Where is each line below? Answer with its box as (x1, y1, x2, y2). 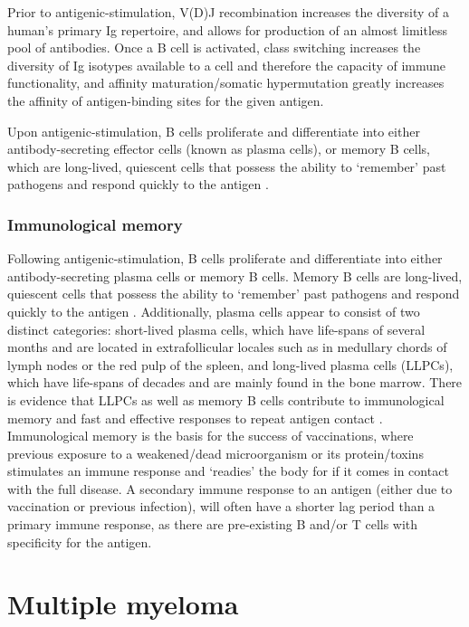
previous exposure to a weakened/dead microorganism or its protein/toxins (7, 443, 424, 462)
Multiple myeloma (7, 585, 239, 622)
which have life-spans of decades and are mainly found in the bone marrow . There (7, 373, 463, 392)
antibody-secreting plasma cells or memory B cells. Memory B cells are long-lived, (7, 266, 463, 285)
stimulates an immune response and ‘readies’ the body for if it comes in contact (7, 461, 449, 480)
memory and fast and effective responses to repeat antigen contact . (7, 408, 383, 427)
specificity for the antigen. (7, 532, 152, 551)
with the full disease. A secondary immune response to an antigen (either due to (7, 479, 453, 498)
